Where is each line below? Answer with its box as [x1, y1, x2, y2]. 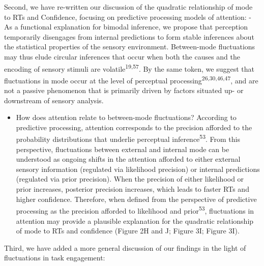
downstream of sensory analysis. [4, 95, 104, 105]
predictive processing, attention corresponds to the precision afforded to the [16, 122, 252, 132]
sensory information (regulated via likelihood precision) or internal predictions [16, 163, 260, 174]
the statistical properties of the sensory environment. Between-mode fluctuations [4, 41, 255, 52]
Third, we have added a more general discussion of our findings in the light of [4, 242, 246, 253]
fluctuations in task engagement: [4, 252, 105, 263]
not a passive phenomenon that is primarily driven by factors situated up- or [4, 85, 244, 96]
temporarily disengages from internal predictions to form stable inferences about [4, 31, 254, 42]
